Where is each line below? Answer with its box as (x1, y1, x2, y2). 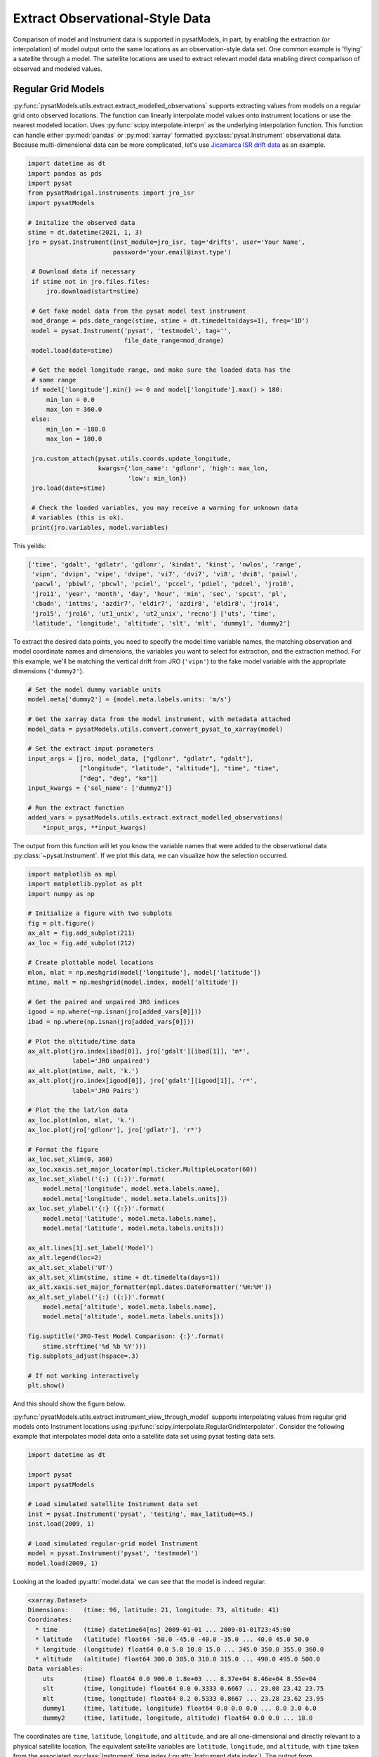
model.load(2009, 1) (27, 1559, 98, 1567)
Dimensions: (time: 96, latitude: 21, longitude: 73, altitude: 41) (27, 1606, 280, 1614)
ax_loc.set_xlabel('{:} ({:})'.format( (27, 1175, 165, 1184)
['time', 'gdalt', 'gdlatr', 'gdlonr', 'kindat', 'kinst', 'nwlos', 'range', (27, 560, 302, 569)
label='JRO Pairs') (72, 1087, 140, 1094)
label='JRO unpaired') (72, 1057, 150, 1065)
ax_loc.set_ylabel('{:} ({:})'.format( (27, 1205, 165, 1212)
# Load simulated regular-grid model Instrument (27, 1539, 199, 1548)
